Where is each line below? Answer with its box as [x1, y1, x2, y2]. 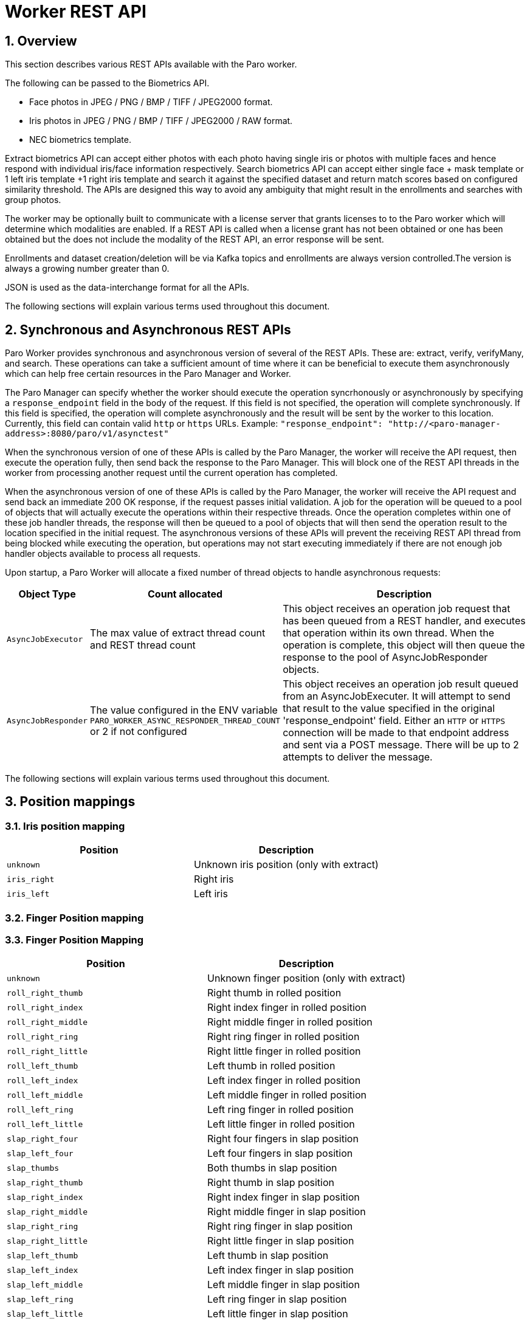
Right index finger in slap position [207, 1191, 360, 1204]
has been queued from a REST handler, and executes [283, 615, 526, 627]
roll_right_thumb [7, 988, 83, 998]
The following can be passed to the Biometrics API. [5, 78, 210, 89]
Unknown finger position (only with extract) [207, 972, 406, 985]
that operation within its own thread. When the [283, 627, 495, 640]
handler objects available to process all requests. [5, 548, 201, 559]
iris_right [7, 874, 55, 884]
